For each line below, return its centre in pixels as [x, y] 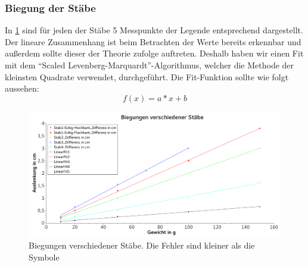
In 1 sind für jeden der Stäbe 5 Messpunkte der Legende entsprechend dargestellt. [154, 30]
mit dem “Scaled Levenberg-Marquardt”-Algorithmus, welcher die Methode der [150, 65]
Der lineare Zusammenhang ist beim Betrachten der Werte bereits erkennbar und [153, 41]
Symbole [44, 257]
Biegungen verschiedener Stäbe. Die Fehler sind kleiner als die [142, 245]
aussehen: [22, 88]
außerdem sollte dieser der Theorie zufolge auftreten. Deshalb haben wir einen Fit [154, 53]
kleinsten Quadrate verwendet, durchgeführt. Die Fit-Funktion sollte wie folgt [147, 76]
